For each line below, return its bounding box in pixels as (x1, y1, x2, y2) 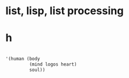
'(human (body (5, 56, 41, 62)
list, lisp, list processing (5, 4, 124, 18)
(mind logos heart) (29, 61, 77, 67)
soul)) (29, 67, 45, 73)
